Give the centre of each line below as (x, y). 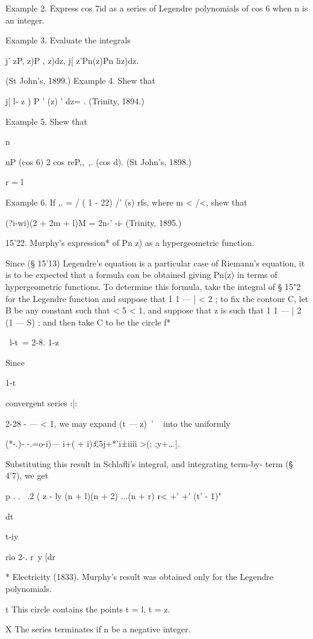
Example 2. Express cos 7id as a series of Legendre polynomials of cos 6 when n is (157, 8)
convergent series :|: (42, 403)
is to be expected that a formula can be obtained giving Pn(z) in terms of (141, 275)
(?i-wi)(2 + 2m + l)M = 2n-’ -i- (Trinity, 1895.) (94, 222)
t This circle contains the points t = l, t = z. (88, 609)
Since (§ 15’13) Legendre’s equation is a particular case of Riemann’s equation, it (155, 263)
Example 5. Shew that (46, 121)
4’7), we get (27, 475)
